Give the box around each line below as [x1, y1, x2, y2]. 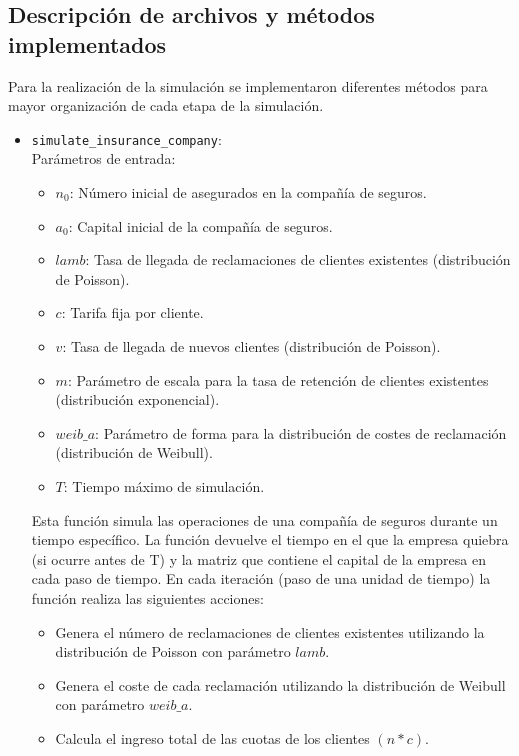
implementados [8, 28, 167, 59]
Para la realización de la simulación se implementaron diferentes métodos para [8, 75, 488, 96]
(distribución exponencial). [55, 389, 220, 410]
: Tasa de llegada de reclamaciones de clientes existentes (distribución [85, 249, 511, 270]
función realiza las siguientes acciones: [31, 587, 264, 608]
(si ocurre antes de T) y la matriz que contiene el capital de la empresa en [31, 548, 486, 569]
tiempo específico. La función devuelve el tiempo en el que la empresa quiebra [31, 529, 509, 550]
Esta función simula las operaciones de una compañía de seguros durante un [31, 509, 498, 530]
